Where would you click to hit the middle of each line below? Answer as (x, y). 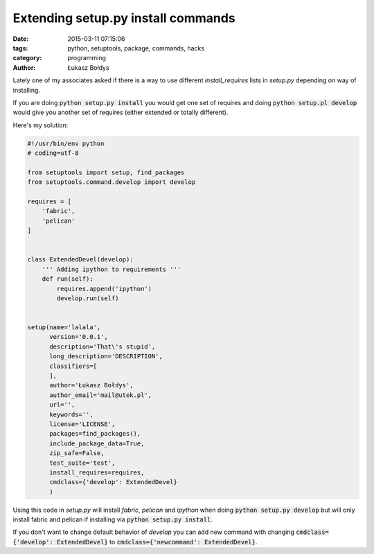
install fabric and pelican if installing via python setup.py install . (113, 519)
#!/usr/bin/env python (66, 143)
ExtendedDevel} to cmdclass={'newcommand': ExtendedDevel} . (157, 542)
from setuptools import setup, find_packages (106, 172)
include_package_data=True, (97, 443)
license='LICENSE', (82, 424)
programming (87, 58)
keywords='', (71, 414)
